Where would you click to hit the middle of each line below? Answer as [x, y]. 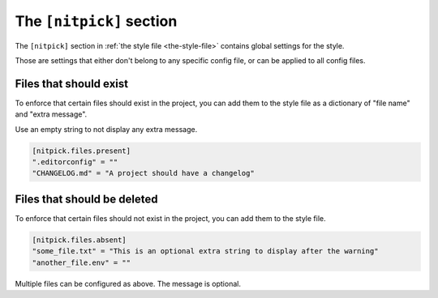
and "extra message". [51, 114]
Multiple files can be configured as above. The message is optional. [128, 283]
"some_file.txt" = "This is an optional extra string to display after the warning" [205, 251]
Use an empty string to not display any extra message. [106, 129]
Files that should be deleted [86, 199]
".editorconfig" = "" [75, 162]
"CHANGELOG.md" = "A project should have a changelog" [143, 173]
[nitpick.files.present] [82, 151]
